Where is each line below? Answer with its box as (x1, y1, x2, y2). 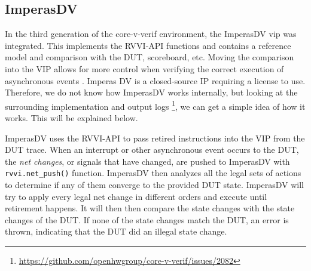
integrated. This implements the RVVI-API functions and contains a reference (5, 39, 291, 51)
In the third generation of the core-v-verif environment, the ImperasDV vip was (5, 27, 297, 40)
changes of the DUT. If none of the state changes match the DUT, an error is (5, 213, 289, 226)
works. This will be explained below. (5, 112, 138, 124)
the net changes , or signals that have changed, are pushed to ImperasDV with (5, 155, 290, 167)
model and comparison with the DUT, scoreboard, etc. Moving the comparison (5, 51, 294, 63)
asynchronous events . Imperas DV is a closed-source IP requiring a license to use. (5, 74, 306, 87)
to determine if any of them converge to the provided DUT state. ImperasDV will (5, 178, 304, 191)
